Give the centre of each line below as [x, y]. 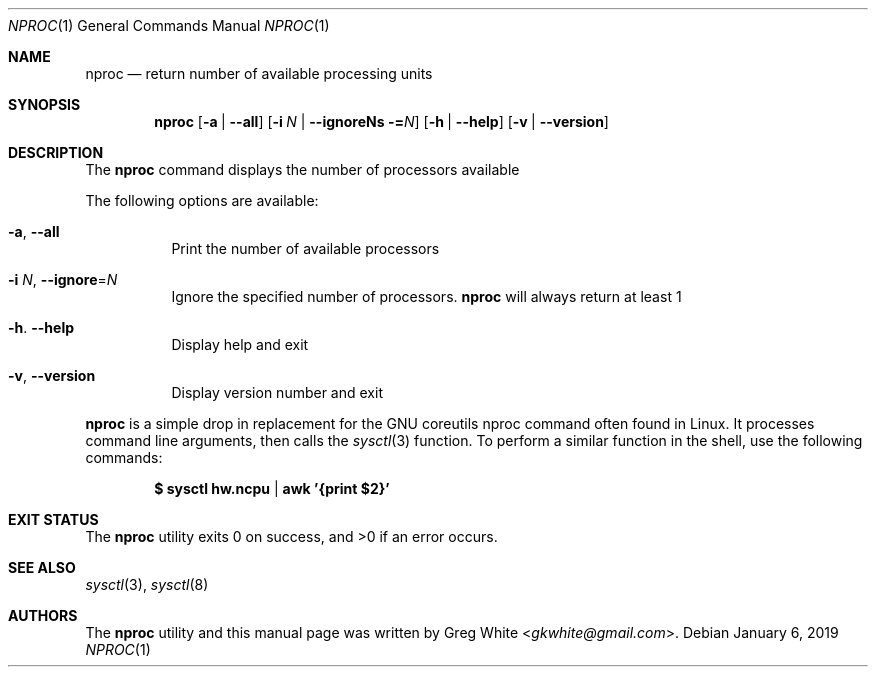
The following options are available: [202, 200]
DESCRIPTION [56, 152]
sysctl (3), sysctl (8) [147, 584]
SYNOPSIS [44, 104]
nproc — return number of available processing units [259, 73]
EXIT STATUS [53, 519]
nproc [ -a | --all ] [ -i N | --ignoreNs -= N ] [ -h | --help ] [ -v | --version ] [381, 121]
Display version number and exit [277, 392]
